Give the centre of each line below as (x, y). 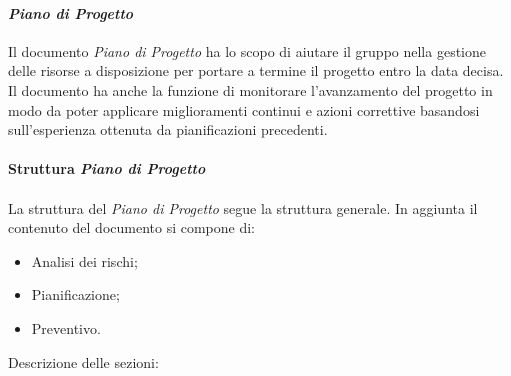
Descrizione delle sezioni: (83, 361)
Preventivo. (66, 327)
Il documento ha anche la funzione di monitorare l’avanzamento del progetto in (250, 89)
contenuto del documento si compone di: (132, 227)
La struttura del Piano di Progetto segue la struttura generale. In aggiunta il (243, 207)
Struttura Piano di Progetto (107, 168)
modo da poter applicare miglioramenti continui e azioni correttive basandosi (244, 109)
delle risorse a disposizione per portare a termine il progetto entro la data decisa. (256, 70)
